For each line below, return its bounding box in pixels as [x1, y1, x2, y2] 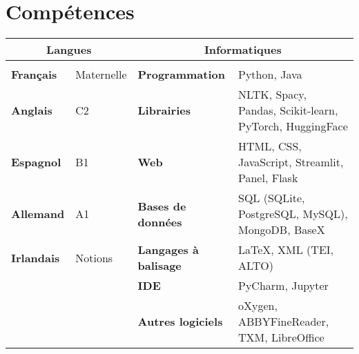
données [137, 213, 182, 230]
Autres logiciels [137, 313, 223, 330]
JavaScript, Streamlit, [238, 154, 344, 170]
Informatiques [204, 41, 282, 58]
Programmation [137, 66, 225, 83]
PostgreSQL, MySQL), [238, 206, 348, 222]
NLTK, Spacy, [238, 86, 307, 103]
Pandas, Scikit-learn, [238, 102, 338, 119]
